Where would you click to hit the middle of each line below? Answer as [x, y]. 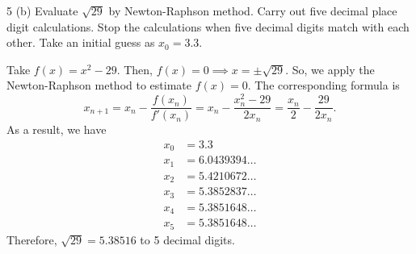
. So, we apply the [330, 69]
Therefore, [32, 239]
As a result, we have [57, 129]
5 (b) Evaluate [42, 10]
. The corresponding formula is [324, 85]
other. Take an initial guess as [81, 42]
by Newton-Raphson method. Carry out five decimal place [253, 10]
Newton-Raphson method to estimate [99, 85]
